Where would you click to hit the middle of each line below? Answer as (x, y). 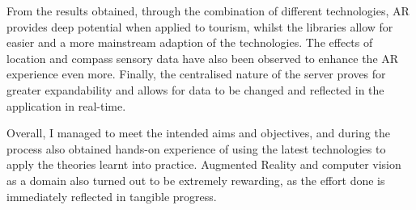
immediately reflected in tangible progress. (112, 196)
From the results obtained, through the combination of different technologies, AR (208, 10)
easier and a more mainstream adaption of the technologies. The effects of (190, 42)
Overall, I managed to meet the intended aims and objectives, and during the (198, 133)
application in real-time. (66, 105)
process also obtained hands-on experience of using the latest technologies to (196, 148)
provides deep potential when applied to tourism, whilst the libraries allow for (200, 26)
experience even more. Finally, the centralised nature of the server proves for (196, 74)
